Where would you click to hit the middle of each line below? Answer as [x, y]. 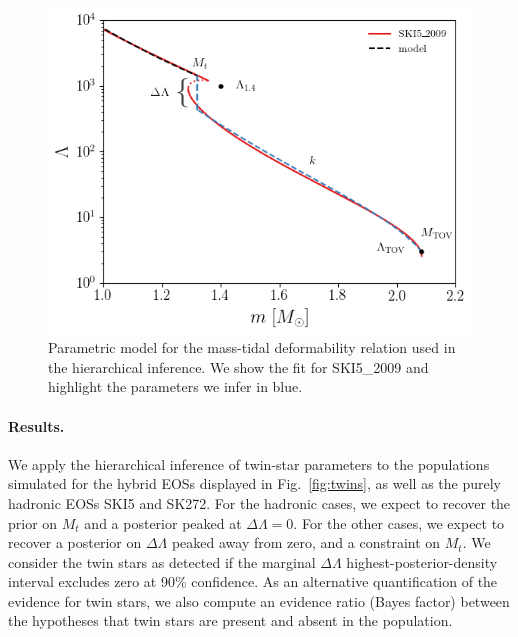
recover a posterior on [75, 542]
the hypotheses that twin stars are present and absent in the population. [230, 620]
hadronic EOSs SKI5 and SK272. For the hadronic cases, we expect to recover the [259, 502]
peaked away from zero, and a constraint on [306, 542]
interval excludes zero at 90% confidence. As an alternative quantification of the [253, 581]
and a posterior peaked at [163, 522]
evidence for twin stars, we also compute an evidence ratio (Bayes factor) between [259, 600]
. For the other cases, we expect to [399, 522]
